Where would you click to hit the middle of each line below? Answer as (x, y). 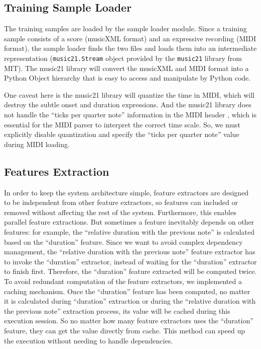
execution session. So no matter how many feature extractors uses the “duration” (129, 321)
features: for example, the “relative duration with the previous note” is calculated (129, 231)
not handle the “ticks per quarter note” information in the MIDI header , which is (130, 115)
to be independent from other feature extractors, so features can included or (121, 202)
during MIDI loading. (37, 144)
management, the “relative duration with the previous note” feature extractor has (130, 252)
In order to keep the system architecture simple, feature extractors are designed (126, 192)
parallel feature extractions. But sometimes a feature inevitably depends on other (129, 222)
